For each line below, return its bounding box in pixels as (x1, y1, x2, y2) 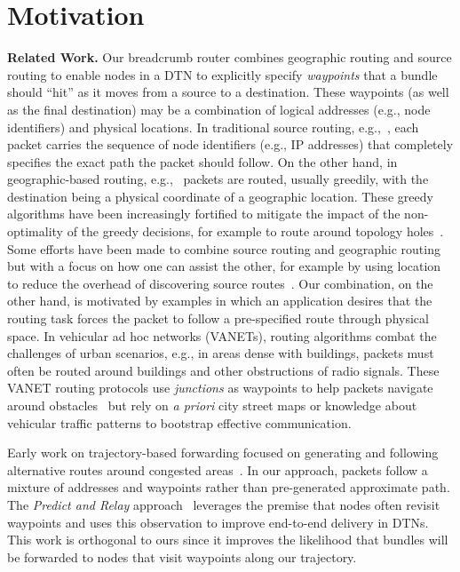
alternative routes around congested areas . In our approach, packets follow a (7, 460, 428, 479)
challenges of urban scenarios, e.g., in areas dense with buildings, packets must (7, 344, 434, 362)
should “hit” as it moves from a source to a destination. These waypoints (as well (7, 83, 449, 101)
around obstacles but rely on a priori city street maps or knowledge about (7, 396, 417, 414)
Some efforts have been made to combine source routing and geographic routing (7, 239, 440, 258)
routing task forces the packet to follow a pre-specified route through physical (7, 309, 429, 328)
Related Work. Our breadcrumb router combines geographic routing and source (7, 48, 452, 67)
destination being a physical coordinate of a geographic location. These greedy (7, 187, 433, 205)
